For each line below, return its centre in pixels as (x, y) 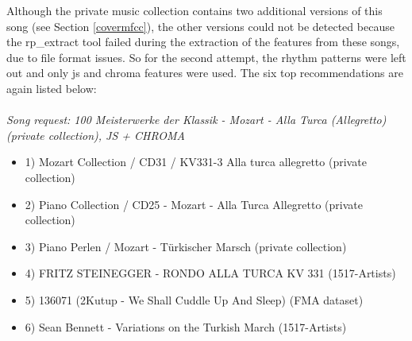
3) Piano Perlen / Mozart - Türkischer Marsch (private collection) (186, 246)
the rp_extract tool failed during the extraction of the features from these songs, (203, 42)
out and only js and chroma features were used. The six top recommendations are (205, 73)
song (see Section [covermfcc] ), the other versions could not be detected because (200, 26)
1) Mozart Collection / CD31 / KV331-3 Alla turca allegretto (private (196, 162)
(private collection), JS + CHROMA (96, 135)
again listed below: (52, 88)
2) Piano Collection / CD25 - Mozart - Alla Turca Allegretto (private (194, 204)
